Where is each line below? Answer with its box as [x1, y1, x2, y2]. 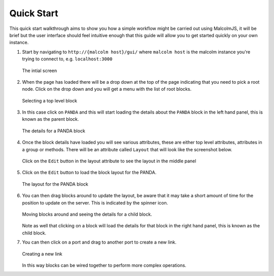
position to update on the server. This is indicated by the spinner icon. [22, 199, 168, 205]
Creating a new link [22, 251, 63, 257]
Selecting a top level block [22, 97, 78, 103]
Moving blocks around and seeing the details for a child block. [22, 211, 152, 217]
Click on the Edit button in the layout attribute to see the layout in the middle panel [22, 158, 196, 164]
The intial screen [22, 67, 57, 74]
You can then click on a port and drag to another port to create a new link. [22, 239, 177, 246]
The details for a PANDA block [22, 127, 86, 134]
